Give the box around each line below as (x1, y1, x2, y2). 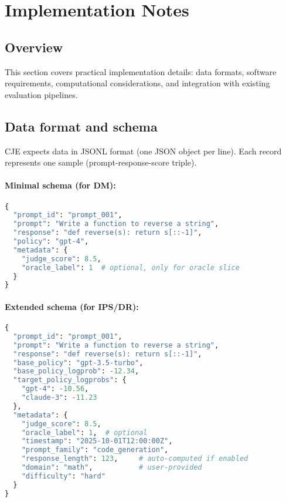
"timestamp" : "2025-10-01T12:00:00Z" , (21, 437, 173, 446)
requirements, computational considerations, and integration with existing (5, 77, 270, 89)
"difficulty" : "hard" (21, 471, 105, 480)
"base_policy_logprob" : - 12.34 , (13, 367, 139, 376)
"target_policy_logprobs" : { (13, 376, 127, 385)
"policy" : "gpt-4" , (13, 237, 89, 246)
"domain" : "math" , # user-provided (21, 463, 202, 472)
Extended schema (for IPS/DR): (5, 300, 139, 312)
